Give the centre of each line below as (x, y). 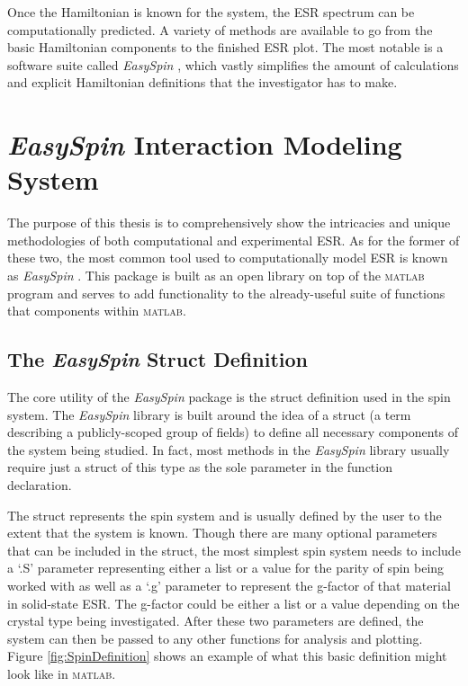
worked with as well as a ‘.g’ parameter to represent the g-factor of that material (229, 585)
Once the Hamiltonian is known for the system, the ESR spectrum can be (211, 12)
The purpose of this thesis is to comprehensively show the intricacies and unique (229, 223)
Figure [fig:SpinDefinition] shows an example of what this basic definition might (227, 656)
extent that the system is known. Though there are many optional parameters (222, 533)
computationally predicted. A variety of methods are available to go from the (220, 29)
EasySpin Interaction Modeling (205, 145)
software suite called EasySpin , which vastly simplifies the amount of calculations (233, 64)
